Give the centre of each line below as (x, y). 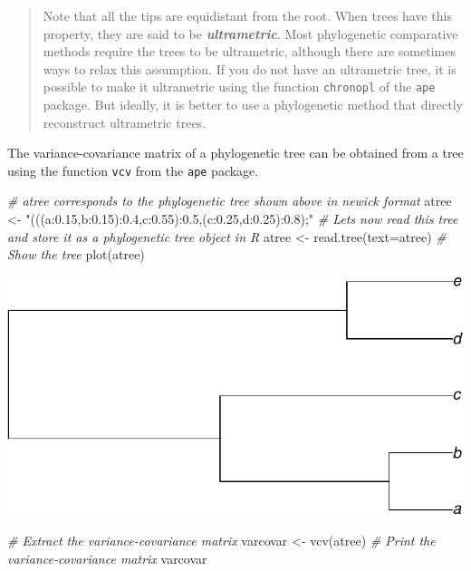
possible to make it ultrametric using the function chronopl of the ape (239, 87)
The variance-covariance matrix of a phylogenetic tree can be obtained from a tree (235, 153)
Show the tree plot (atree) (76, 254)
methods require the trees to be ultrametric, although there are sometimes (249, 51)
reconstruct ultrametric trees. (125, 122)
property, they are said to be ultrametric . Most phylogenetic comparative (250, 33)
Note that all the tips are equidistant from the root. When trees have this (247, 15)
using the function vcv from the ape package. (133, 170)
